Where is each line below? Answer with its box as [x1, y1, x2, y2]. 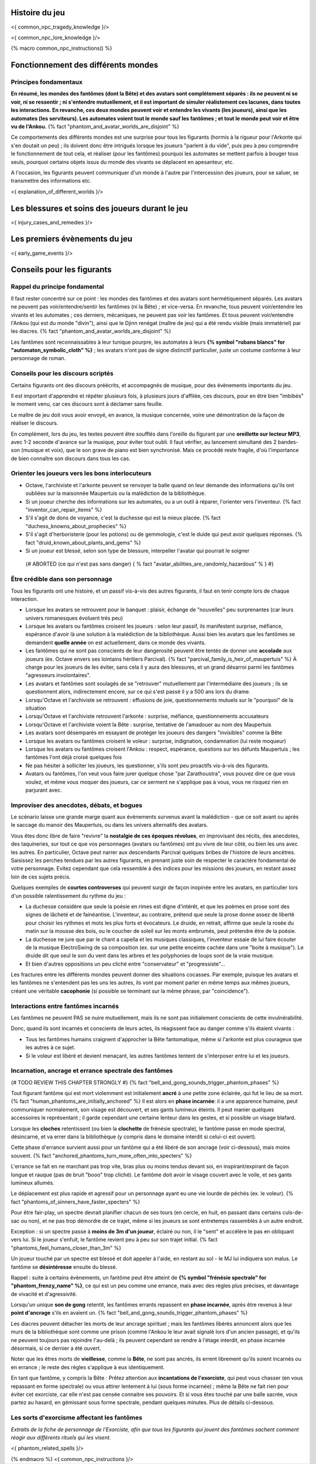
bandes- [277, 438, 298, 445]
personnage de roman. [11, 355, 66, 362]
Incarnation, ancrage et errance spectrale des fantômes [11, 1066, 173, 1075]
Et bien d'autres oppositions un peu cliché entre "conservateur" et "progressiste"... [25, 960, 225, 967]
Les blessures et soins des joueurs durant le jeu [11, 203, 188, 213]
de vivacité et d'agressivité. [11, 1290, 77, 1297]
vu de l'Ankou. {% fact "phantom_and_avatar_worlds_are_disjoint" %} [11, 123, 180, 130]
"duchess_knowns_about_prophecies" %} [25, 522, 127, 529]
